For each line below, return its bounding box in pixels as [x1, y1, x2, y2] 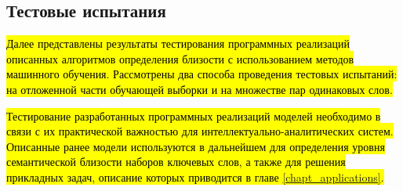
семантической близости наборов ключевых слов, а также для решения [6, 153, 346, 170]
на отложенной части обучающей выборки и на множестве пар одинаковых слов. [6, 81, 393, 97]
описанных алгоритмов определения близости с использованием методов [6, 50, 354, 67]
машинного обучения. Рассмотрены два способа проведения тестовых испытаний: [6, 66, 398, 82]
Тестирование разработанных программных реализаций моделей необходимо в [6, 107, 381, 124]
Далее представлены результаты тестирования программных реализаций [6, 35, 350, 52]
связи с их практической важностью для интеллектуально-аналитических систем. [6, 123, 394, 139]
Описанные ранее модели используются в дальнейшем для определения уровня [6, 138, 385, 154]
